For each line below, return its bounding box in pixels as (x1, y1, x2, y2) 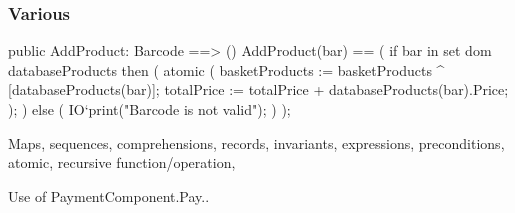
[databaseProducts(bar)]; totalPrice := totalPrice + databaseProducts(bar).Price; (8, 79, 509, 100)
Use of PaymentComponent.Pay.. (8, 185, 210, 206)
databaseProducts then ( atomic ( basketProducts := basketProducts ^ (8, 59, 445, 80)
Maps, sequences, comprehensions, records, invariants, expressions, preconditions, (8, 132, 505, 153)
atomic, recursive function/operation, (8, 152, 236, 173)
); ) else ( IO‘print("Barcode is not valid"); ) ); (8, 99, 291, 119)
